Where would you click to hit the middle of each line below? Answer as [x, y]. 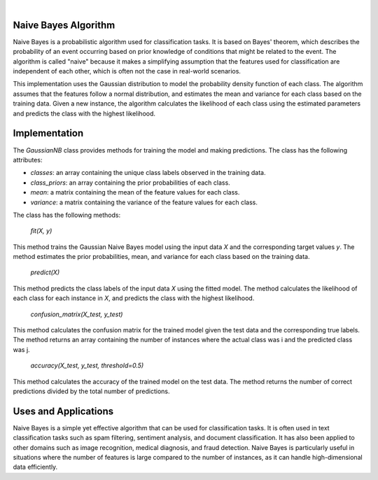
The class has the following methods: [67, 215]
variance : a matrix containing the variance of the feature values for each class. [144, 202]
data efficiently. [35, 467]
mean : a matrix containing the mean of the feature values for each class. [135, 192]
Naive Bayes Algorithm [64, 25]
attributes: [28, 160]
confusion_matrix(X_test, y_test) [77, 314]
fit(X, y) [41, 231]
